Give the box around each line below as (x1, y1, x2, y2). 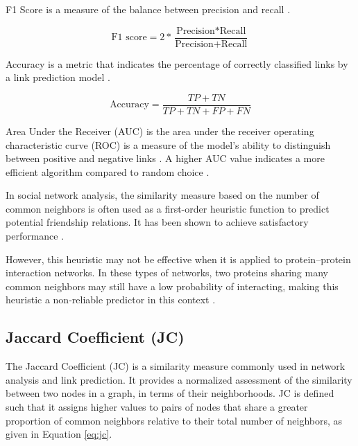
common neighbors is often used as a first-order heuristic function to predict (6, 201, 330, 215)
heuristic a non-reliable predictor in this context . (6, 292, 216, 307)
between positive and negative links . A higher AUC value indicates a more (6, 151, 325, 166)
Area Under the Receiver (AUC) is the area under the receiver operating (6, 123, 314, 138)
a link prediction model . (6, 70, 110, 84)
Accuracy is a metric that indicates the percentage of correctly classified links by (6, 56, 348, 71)
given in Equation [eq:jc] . (6, 427, 112, 441)
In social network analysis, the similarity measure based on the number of (6, 188, 319, 202)
